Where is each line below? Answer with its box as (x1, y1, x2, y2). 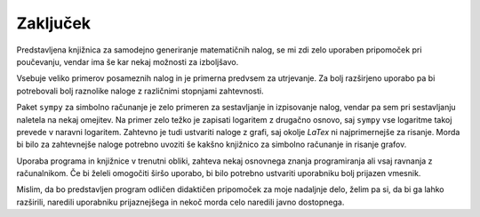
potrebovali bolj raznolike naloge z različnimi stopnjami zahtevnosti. (16, 85, 264, 96)
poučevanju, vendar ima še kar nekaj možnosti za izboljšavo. (16, 56, 239, 67)
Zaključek (16, 13, 92, 33)
